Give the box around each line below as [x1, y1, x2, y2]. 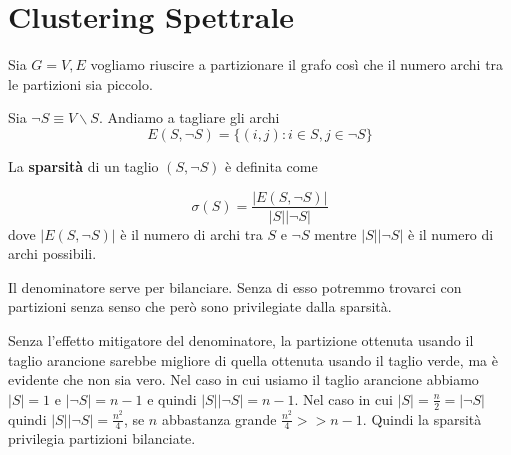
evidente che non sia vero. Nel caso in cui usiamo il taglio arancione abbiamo [8, 369, 479, 390]
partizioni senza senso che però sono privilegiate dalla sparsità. [8, 296, 392, 317]
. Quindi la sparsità [362, 408, 482, 429]
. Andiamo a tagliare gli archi [98, 107, 280, 128]
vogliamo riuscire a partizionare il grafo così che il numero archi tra [90, 54, 504, 75]
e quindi [147, 388, 197, 409]
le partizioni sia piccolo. [8, 73, 153, 94]
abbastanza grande [161, 408, 277, 429]
